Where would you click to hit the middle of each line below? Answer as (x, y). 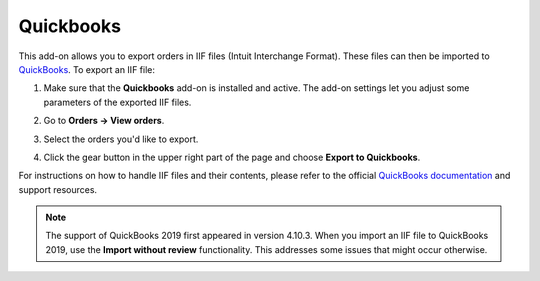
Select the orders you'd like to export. (121, 139)
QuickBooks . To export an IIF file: (86, 69)
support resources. (58, 189)
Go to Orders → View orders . (104, 121)
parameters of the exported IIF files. (117, 102)
